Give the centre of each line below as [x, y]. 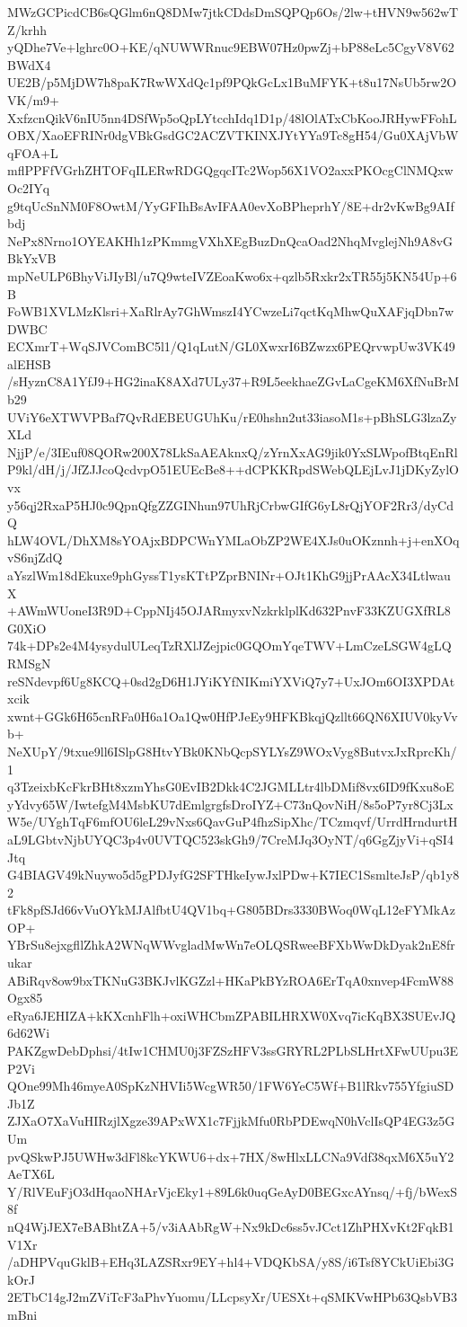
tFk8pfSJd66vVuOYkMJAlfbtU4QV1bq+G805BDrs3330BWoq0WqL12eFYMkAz [231, 910]
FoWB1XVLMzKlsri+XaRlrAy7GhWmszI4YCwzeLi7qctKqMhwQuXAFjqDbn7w [231, 311]
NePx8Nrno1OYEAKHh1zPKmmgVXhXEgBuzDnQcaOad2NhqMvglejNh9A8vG [230, 240]
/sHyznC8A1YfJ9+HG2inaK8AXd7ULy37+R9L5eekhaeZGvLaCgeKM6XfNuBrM [233, 381]
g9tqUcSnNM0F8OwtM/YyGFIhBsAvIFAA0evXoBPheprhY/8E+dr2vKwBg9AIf [231, 205]
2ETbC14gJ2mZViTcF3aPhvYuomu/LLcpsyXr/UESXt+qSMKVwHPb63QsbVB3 [232, 1297]
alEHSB [29, 363]
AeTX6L [31, 1174]
